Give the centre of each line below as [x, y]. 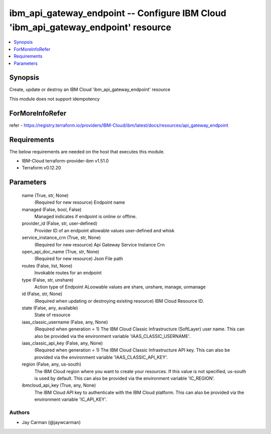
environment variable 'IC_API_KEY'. [71, 399]
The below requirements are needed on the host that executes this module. [87, 151]
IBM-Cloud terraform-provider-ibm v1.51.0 [65, 161]
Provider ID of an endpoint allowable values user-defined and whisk [104, 230]
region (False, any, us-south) [51, 364]
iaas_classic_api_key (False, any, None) [62, 343]
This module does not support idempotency [54, 99]
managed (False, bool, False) [52, 209]
